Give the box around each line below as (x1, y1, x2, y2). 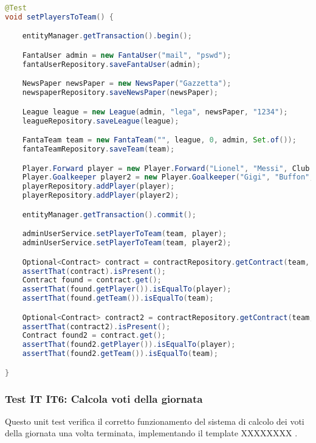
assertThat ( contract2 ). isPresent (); (22, 322, 171, 331)
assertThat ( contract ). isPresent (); (22, 267, 166, 276)
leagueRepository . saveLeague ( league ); (22, 116, 179, 125)
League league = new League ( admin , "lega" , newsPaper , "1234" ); (22, 107, 288, 116)
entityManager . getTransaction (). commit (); (22, 210, 197, 219)
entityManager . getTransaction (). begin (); (22, 32, 192, 41)
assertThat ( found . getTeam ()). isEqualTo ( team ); (22, 294, 214, 303)
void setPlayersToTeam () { (5, 12, 114, 21)
